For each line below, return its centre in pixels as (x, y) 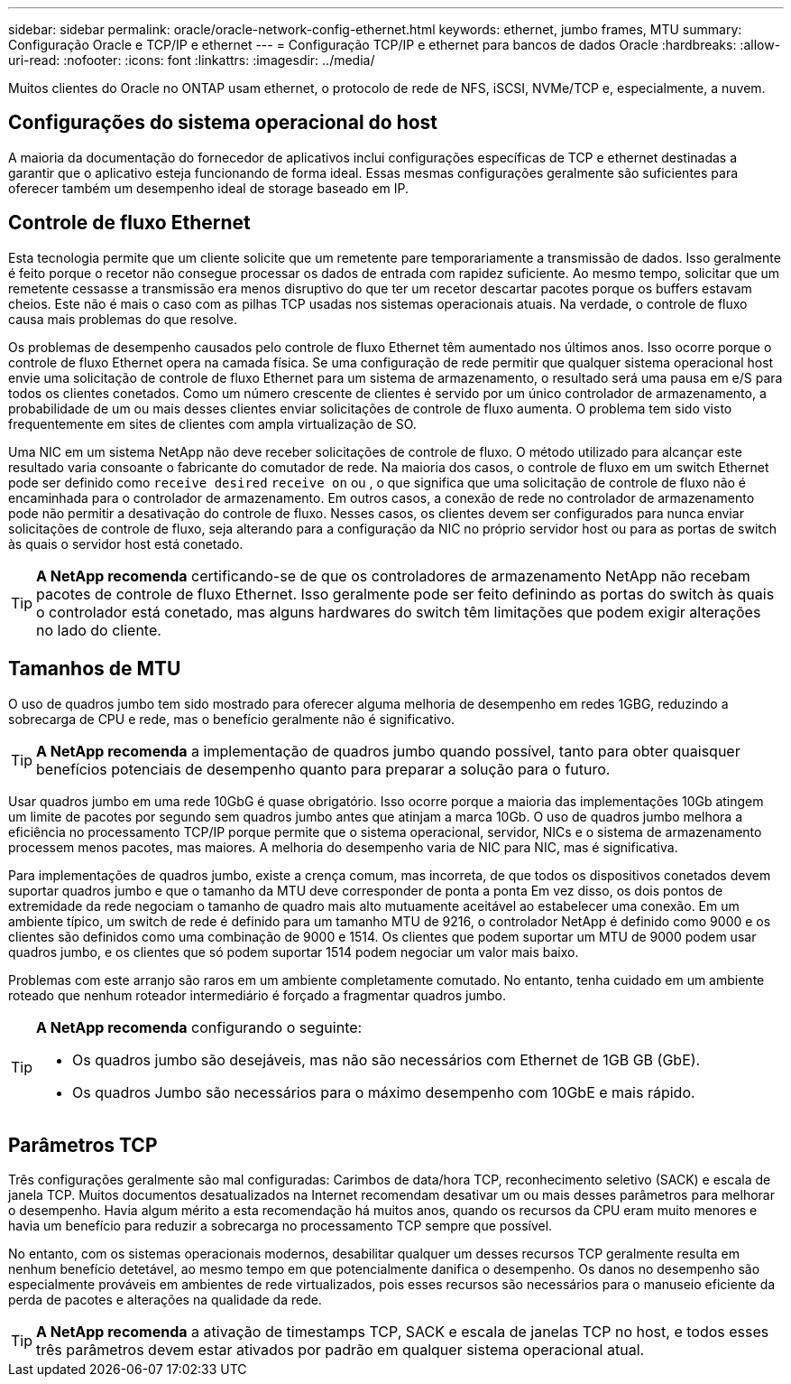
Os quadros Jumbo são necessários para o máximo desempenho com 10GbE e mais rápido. (384, 1092)
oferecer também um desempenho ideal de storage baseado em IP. (209, 188)
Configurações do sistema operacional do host (223, 123)
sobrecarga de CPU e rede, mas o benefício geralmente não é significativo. (232, 719)
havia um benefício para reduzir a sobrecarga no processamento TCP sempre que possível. (281, 1226)
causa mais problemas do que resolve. (123, 319)
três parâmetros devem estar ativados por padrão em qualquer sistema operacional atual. (340, 1350)
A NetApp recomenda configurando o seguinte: (199, 1027)
